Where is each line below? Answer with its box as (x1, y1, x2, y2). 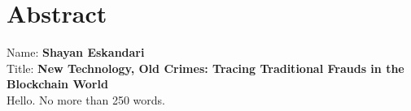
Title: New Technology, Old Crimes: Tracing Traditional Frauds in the (7, 59, 404, 76)
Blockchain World (7, 75, 108, 92)
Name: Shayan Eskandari (7, 44, 145, 61)
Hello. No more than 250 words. (7, 91, 165, 108)
